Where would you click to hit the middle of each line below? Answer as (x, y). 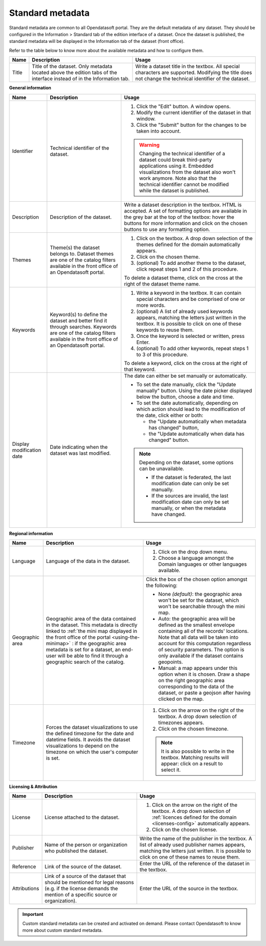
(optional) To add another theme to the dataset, (191, 263)
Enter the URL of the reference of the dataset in (195, 864)
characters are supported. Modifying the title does (194, 73)
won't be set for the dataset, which (199, 600)
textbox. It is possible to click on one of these (189, 324)
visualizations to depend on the (82, 746)
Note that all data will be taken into (198, 637)
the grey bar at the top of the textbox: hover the (179, 217)
